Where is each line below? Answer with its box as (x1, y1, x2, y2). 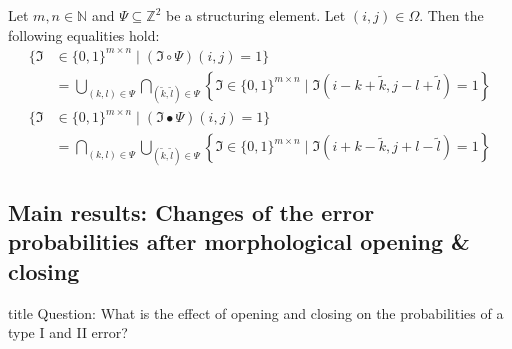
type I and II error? (8, 322, 128, 343)
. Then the (419, 5, 484, 25)
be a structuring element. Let (166, 5, 346, 25)
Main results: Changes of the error (8, 197, 375, 228)
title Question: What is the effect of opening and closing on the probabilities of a (8, 302, 504, 323)
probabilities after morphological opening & (8, 226, 470, 257)
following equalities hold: (8, 24, 160, 45)
